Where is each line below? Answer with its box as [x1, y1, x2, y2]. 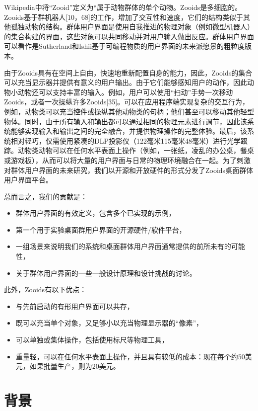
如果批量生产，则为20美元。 [29, 361, 120, 371]
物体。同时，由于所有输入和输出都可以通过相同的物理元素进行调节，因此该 [4, 116, 247, 126]
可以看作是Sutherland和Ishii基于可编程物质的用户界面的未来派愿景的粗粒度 [4, 41, 245, 51]
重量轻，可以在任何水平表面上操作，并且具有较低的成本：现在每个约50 [15, 351, 245, 361]
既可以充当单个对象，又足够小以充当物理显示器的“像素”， [15, 318, 203, 328]
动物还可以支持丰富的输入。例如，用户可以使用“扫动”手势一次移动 [17, 86, 233, 97]
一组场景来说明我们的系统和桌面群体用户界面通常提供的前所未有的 [15, 241, 231, 251]
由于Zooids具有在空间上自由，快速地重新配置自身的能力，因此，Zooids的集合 [4, 67, 253, 78]
